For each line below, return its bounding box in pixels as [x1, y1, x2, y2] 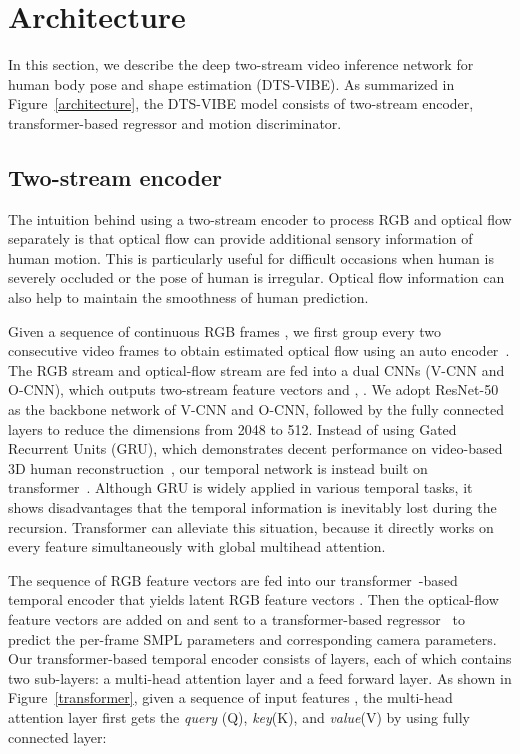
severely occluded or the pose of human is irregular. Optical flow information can [8, 267, 505, 288]
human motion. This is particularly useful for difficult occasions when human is [8, 247, 494, 268]
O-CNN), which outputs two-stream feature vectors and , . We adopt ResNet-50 [8, 379, 499, 400]
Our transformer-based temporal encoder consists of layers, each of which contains [8, 648, 512, 669]
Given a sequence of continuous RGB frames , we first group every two [8, 320, 442, 341]
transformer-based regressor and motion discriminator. [8, 112, 342, 133]
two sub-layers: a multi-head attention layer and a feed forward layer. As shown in [8, 667, 512, 688]
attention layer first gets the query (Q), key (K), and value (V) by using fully [8, 706, 470, 727]
